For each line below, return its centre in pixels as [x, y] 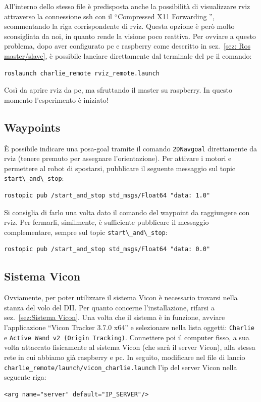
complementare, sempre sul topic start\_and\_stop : [86, 232]
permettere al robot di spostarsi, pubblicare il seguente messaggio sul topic [120, 168]
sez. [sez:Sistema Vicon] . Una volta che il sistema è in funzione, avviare [115, 317]
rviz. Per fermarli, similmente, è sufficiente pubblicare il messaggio [107, 222]
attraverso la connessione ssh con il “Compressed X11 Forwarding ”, [109, 16]
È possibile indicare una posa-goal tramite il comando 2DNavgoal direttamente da [130, 148]
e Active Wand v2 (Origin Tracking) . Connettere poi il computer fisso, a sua [127, 337]
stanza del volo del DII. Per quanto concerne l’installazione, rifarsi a [109, 307]
